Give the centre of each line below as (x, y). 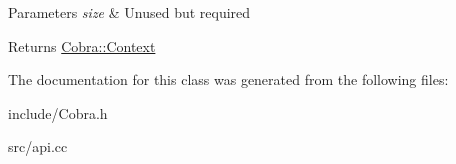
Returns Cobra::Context (82, 45)
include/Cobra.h (58, 112)
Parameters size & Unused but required (129, 12)
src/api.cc (38, 146)
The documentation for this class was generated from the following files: (228, 79)
